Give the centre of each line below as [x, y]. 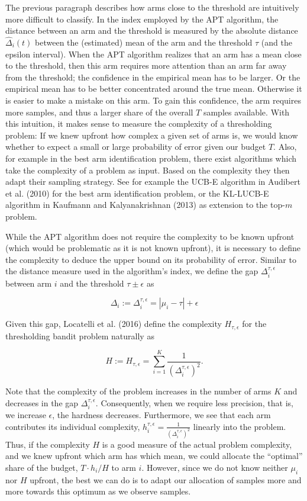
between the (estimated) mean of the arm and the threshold [144, 42]
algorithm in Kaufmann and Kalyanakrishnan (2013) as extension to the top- [145, 205]
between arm [29, 283]
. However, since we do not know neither [215, 467]
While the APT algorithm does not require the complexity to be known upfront [150, 236]
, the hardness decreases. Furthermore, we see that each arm [161, 415]
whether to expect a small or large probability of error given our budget [136, 147]
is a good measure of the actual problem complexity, [197, 444]
